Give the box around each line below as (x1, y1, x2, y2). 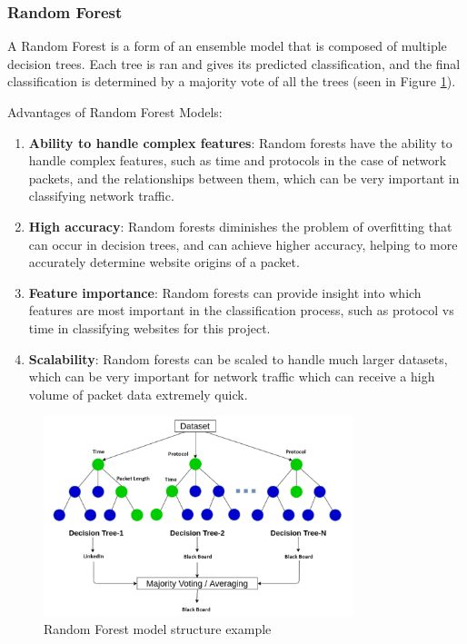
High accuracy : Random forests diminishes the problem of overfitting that (28, 216, 452, 235)
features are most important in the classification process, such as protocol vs (28, 301, 454, 320)
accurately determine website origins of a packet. (28, 253, 300, 272)
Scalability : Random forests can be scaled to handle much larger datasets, (28, 349, 448, 368)
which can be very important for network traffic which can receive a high (28, 367, 435, 386)
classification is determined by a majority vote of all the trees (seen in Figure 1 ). (7, 72, 456, 91)
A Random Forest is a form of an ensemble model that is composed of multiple (7, 36, 447, 55)
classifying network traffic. (28, 186, 174, 205)
